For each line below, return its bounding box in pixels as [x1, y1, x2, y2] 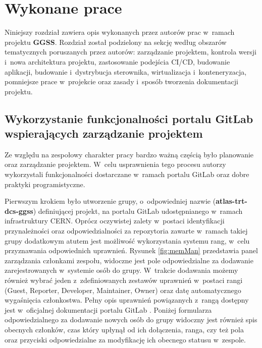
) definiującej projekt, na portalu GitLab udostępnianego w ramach [33, 205, 243, 216]
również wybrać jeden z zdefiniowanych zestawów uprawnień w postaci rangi [5, 275, 243, 285]
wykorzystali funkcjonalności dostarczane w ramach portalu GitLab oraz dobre [5, 169, 249, 180]
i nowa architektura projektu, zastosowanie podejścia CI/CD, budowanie [5, 56, 230, 67]
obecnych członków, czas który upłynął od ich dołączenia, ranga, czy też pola [5, 324, 244, 334]
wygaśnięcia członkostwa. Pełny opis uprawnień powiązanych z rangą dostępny [5, 295, 249, 305]
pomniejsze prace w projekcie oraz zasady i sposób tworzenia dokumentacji [5, 76, 238, 87]
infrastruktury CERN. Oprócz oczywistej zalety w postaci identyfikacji [5, 215, 225, 226]
